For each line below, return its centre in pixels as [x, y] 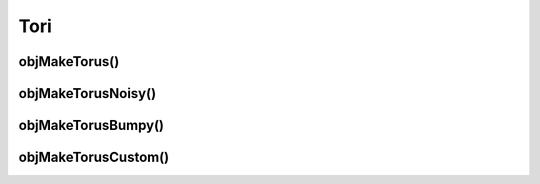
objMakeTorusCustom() [94, 157]
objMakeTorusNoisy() [87, 93]
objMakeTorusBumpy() [91, 125]
